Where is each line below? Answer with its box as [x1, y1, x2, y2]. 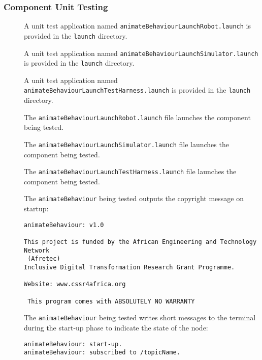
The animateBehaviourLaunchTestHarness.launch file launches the [24, 166, 237, 177]
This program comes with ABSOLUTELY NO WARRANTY [27, 297, 195, 305]
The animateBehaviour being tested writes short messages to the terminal [24, 312, 256, 323]
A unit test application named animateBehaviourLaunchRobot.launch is [24, 20, 251, 31]
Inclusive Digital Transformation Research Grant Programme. [24, 263, 235, 271]
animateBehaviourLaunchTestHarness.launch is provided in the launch [24, 85, 251, 95]
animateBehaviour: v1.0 [24, 221, 104, 229]
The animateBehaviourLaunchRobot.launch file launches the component [24, 112, 251, 122]
